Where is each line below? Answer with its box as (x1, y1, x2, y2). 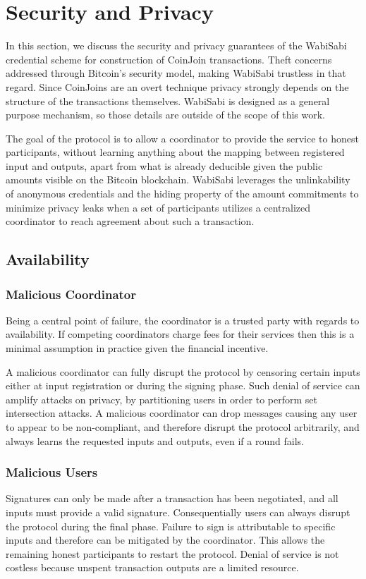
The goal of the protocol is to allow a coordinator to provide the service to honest (6, 130, 359, 145)
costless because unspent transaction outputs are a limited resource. (6, 560, 299, 575)
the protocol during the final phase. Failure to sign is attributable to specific (6, 518, 336, 533)
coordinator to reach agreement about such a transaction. (6, 214, 255, 228)
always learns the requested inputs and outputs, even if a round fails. (6, 433, 304, 448)
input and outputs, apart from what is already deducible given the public (6, 158, 323, 173)
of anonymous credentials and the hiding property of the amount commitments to (6, 186, 359, 201)
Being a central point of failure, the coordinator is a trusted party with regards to (6, 312, 360, 327)
